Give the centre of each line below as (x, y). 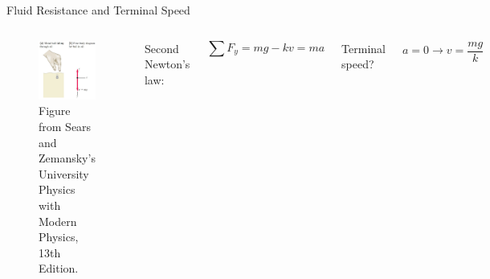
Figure (55, 111)
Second (161, 48)
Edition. (59, 268)
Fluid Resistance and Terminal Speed (98, 10)
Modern (58, 221)
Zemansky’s (67, 158)
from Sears (65, 127)
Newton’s (167, 64)
